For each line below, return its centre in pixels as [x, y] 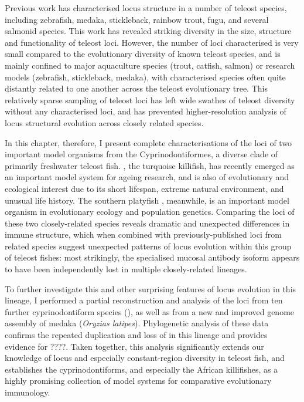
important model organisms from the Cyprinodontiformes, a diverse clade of [141, 154]
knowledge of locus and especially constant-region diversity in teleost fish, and [145, 358]
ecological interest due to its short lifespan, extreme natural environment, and [144, 188]
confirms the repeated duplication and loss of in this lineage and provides [136, 335]
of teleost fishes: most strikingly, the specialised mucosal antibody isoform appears [152, 257]
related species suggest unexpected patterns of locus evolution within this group [148, 246]
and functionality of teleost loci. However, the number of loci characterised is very [152, 42]
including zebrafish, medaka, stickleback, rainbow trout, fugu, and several [137, 19]
